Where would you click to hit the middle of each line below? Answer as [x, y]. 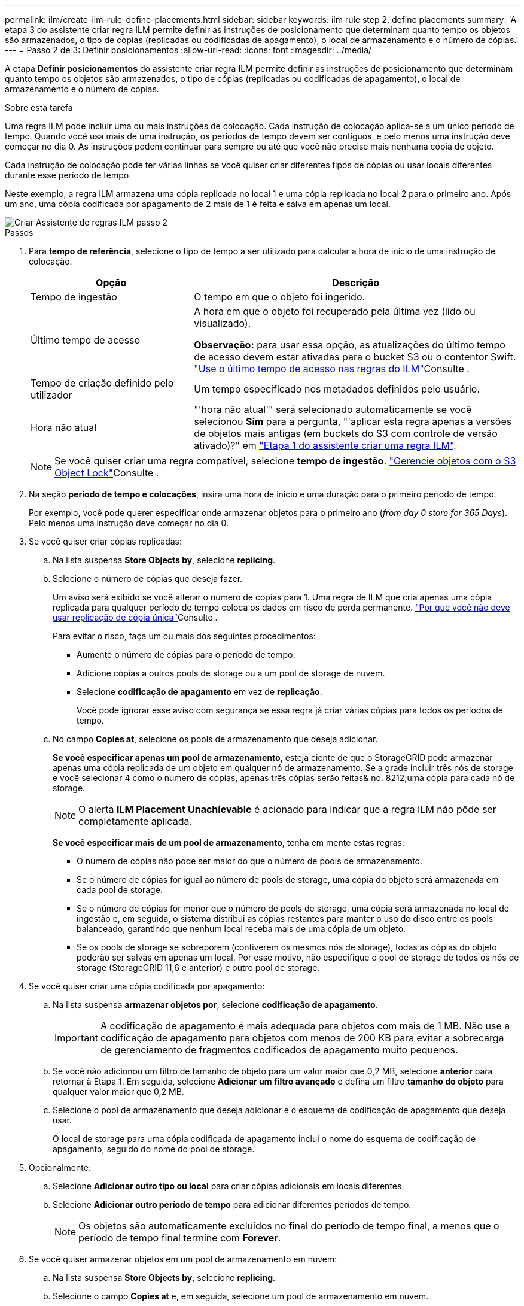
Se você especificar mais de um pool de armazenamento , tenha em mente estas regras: [229, 842]
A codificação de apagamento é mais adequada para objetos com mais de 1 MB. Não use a [305, 1026]
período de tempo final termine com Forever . [180, 1238]
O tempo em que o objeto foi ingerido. [280, 297]
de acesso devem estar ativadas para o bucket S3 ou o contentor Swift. [355, 357]
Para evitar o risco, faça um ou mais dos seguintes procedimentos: [184, 636]
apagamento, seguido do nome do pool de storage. [154, 1149]
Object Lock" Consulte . [107, 473]
